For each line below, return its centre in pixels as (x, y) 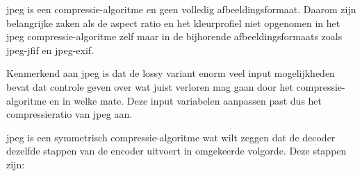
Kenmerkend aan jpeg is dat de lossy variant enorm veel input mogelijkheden (171, 73)
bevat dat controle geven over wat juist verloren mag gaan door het (150, 86)
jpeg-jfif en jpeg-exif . (50, 50)
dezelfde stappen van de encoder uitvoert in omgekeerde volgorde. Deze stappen (176, 151)
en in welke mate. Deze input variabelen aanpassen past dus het (186, 100)
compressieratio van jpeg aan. (69, 114)
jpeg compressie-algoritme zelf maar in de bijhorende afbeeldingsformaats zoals (174, 36)
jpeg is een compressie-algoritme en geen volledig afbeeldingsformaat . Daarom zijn (181, 9)
